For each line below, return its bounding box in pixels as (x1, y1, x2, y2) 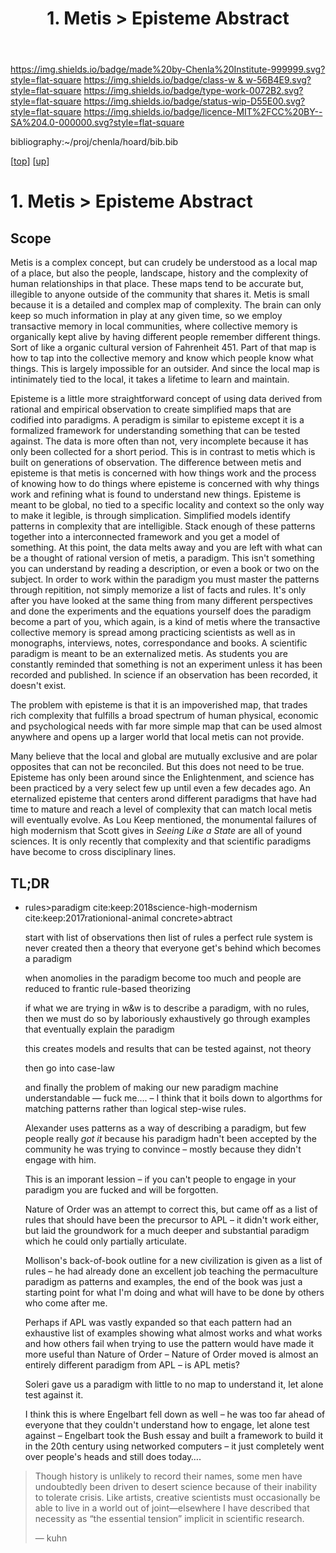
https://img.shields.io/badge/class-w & (83, 74, 244, 86)
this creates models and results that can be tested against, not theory (24, 1043, 312, 1054)
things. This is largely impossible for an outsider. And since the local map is (10, 363, 320, 375)
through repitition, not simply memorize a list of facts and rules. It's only (10, 584, 307, 596)
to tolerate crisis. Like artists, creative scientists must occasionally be (34, 1492, 321, 1503)
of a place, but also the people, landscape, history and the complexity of (10, 267, 309, 279)
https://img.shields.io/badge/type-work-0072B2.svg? (83, 85, 304, 97)
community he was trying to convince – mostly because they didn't (24, 1143, 302, 1155)
